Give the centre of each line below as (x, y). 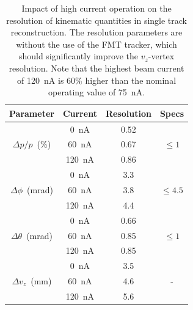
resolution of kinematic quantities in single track (96, 20)
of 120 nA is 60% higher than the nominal (97, 80)
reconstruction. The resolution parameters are (96, 32)
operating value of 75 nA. (97, 92)
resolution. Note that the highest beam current (96, 68)
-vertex (161, 56)
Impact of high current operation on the (96, 8)
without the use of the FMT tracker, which (96, 44)
